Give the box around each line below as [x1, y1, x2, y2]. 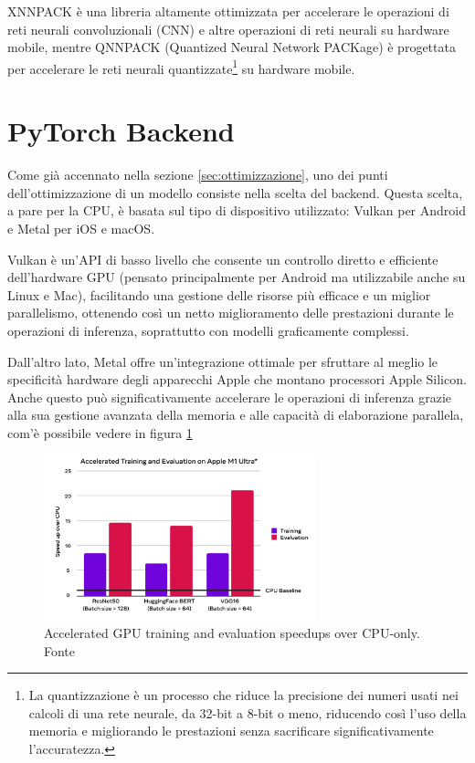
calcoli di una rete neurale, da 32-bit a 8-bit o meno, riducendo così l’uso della [28, 703, 467, 722]
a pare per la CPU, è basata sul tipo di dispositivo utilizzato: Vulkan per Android [7, 201, 466, 220]
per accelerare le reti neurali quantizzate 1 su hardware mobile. [7, 56, 355, 78]
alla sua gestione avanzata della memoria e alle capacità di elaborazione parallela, [7, 405, 464, 424]
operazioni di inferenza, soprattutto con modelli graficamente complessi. [7, 320, 409, 340]
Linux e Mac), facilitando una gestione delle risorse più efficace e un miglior [7, 285, 431, 304]
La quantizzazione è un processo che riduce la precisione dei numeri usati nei [28, 685, 459, 705]
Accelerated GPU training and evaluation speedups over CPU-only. [44, 622, 420, 642]
